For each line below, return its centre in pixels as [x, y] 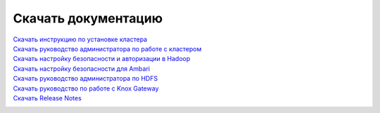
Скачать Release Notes [47, 98]
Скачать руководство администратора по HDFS [85, 79]
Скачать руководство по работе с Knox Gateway [86, 88]
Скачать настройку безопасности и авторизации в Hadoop [102, 59]
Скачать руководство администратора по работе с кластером [107, 48]
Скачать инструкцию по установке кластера [80, 39]
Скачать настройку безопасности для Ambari [82, 68]
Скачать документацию [88, 18]
